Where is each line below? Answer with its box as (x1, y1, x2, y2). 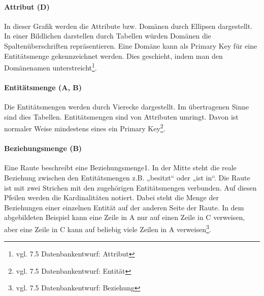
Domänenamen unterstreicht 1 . (4, 61, 97, 72)
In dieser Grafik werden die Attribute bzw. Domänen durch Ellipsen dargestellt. (4, 20, 253, 31)
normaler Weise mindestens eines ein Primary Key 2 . (4, 122, 166, 134)
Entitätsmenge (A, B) (4, 82, 82, 93)
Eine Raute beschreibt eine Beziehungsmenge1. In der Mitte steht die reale (4, 162, 237, 173)
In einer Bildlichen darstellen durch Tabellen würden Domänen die (4, 30, 211, 41)
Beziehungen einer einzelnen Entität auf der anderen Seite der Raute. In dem (4, 202, 244, 212)
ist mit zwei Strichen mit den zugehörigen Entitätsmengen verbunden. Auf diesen (4, 182, 257, 193)
